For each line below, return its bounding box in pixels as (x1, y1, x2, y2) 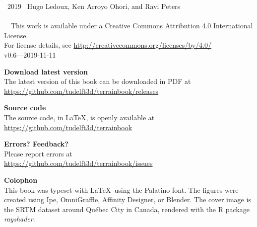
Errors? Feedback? (4, 139, 68, 149)
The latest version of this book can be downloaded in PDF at (4, 76, 191, 86)
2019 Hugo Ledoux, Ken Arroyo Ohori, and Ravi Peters (7, 1, 181, 11)
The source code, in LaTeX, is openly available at (4, 112, 155, 122)
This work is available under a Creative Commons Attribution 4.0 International (10, 20, 253, 31)
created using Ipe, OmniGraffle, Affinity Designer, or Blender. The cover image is (4, 194, 251, 205)
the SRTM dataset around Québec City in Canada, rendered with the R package (4, 204, 250, 214)
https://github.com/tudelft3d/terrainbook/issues (4, 158, 153, 168)
